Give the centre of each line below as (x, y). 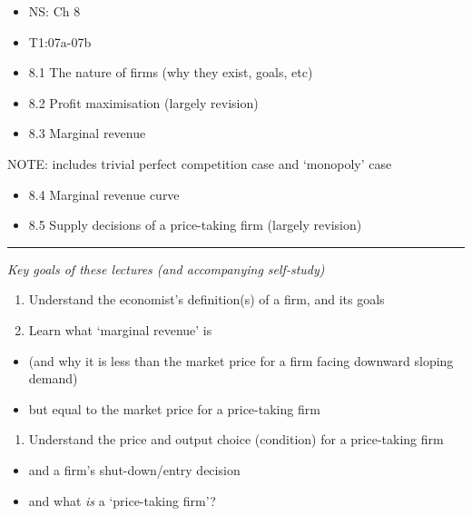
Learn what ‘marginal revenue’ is (120, 329)
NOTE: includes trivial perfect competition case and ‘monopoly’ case (200, 163)
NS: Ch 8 (54, 11)
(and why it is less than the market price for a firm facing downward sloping (241, 360)
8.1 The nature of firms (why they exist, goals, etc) (171, 72)
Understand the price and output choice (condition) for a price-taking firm (236, 439)
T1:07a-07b (60, 41)
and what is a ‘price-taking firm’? (122, 500)
